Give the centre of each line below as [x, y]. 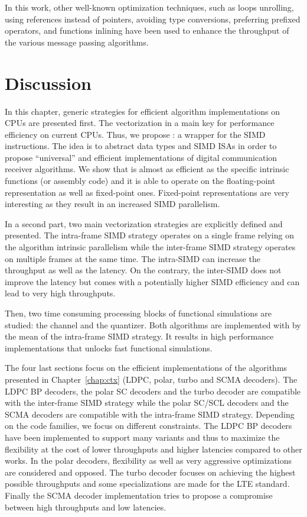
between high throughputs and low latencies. [86, 507]
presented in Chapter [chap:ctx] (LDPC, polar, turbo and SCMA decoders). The [151, 379]
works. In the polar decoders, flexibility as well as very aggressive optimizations [148, 461]
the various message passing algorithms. [77, 42]
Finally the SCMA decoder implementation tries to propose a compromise [139, 495]
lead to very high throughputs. [60, 293]
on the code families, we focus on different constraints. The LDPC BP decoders [148, 426]
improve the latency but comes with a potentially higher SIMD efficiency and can [152, 281]
